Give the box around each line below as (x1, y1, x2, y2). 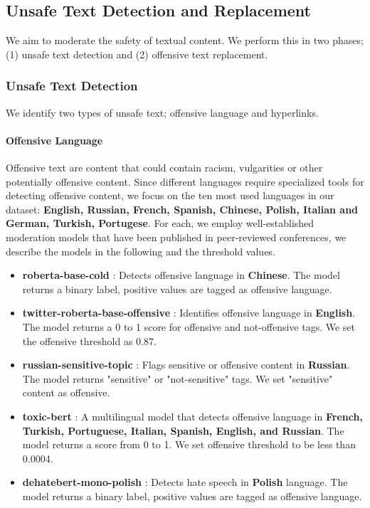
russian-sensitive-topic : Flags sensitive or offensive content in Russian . (22, 357, 350, 372)
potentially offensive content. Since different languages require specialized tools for (6, 174, 364, 189)
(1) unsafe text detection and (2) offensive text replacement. (6, 46, 268, 61)
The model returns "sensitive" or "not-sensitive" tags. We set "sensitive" (22, 371, 333, 386)
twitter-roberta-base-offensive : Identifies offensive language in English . (22, 305, 356, 320)
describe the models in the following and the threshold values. (6, 243, 275, 258)
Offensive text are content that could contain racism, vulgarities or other (6, 160, 323, 174)
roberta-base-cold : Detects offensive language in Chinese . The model (22, 268, 340, 282)
